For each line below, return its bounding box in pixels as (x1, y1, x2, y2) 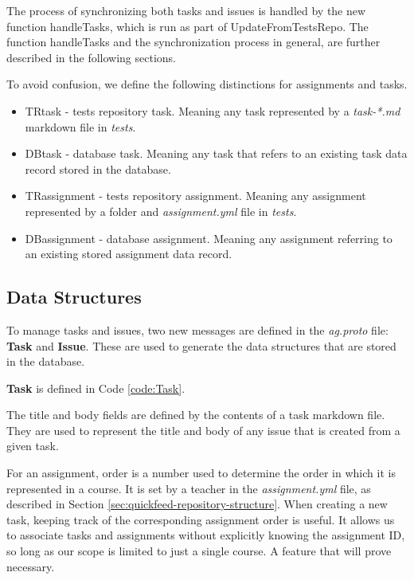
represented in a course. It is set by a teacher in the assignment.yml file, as (6, 480, 371, 496)
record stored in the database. (25, 160, 171, 177)
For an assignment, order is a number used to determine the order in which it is (6, 464, 396, 481)
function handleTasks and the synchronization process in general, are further (6, 33, 381, 50)
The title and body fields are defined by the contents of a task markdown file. (6, 406, 385, 423)
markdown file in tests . (25, 118, 136, 135)
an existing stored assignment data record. (25, 245, 232, 262)
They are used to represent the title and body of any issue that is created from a (6, 421, 400, 438)
